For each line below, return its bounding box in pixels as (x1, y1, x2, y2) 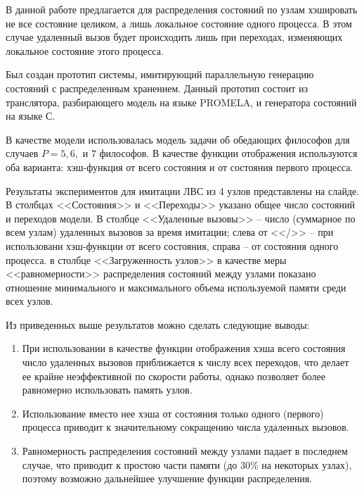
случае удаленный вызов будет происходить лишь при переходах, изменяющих (6, 30, 343, 44)
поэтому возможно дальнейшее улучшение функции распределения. (22, 471, 312, 486)
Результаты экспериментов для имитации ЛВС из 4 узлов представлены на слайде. (6, 183, 360, 198)
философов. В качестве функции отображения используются (99, 146, 358, 161)
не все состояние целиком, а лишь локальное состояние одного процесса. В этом (6, 15, 352, 30)
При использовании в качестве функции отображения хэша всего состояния (22, 341, 346, 356)
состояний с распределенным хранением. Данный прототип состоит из (6, 80, 308, 95)
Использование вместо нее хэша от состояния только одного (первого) (22, 406, 324, 420)
